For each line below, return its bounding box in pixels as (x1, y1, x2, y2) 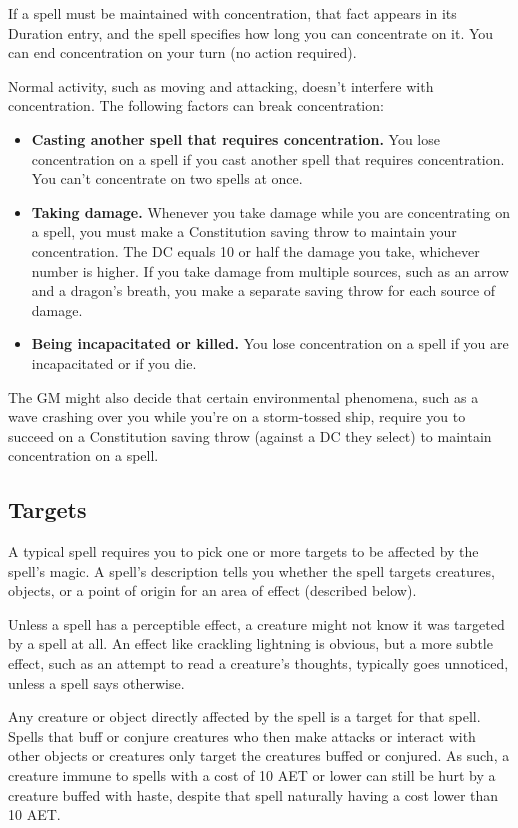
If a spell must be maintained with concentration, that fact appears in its (8, 3, 457, 23)
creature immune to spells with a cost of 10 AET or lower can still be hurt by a (8, 765, 496, 786)
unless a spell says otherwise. (8, 672, 185, 693)
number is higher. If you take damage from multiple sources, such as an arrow (31, 260, 509, 281)
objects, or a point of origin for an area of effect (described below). (8, 580, 417, 601)
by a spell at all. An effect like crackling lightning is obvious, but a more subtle (8, 633, 493, 654)
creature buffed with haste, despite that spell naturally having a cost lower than (8, 784, 499, 805)
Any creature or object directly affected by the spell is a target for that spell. (8, 706, 481, 727)
